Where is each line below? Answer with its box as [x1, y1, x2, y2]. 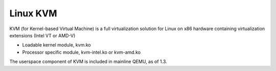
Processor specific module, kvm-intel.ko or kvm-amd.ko [22, 49, 141, 55]
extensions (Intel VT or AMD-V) [9, 32, 76, 38]
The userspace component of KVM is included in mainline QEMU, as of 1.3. [9, 59, 167, 65]
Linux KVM [9, 8, 57, 19]
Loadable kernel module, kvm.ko [22, 42, 91, 48]
